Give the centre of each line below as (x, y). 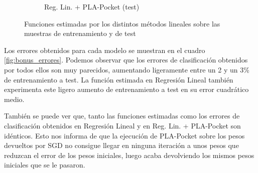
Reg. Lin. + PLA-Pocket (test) (92, 6)
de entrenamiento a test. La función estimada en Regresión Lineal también (119, 79)
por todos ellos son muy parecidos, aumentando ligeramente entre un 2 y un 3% (127, 69)
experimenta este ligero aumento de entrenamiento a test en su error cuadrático (126, 89)
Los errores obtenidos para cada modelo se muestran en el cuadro (105, 50)
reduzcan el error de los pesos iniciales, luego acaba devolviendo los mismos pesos (129, 155)
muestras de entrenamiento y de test (80, 33)
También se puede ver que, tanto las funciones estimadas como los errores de (122, 116)
